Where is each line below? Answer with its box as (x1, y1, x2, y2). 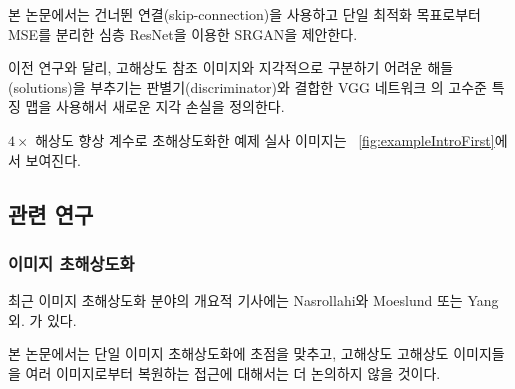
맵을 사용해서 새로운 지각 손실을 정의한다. (25, 96, 285, 117)
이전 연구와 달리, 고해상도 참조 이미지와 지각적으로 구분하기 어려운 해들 (8, 57, 454, 78)
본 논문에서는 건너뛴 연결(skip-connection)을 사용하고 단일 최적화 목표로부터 (8, 4, 481, 24)
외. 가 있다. (8, 309, 77, 330)
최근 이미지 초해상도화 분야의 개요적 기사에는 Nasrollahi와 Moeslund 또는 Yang (8, 290, 499, 311)
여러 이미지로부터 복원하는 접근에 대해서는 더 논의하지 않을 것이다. (25, 362, 441, 383)
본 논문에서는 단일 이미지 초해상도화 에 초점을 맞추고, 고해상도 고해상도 (8, 343, 449, 364)
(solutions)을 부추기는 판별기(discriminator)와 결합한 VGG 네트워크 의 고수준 (8, 76, 487, 97)
